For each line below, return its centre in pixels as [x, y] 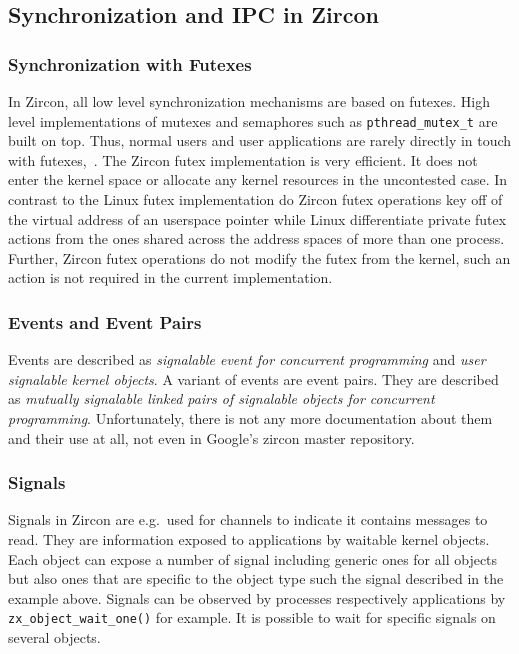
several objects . [54, 637]
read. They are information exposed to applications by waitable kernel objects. [249, 539]
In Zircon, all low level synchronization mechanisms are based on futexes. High [249, 101]
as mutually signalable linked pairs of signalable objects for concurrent [221, 398]
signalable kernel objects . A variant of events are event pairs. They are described [253, 378]
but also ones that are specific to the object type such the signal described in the [256, 578]
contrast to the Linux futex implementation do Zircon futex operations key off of [255, 199]
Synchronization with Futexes [130, 63]
